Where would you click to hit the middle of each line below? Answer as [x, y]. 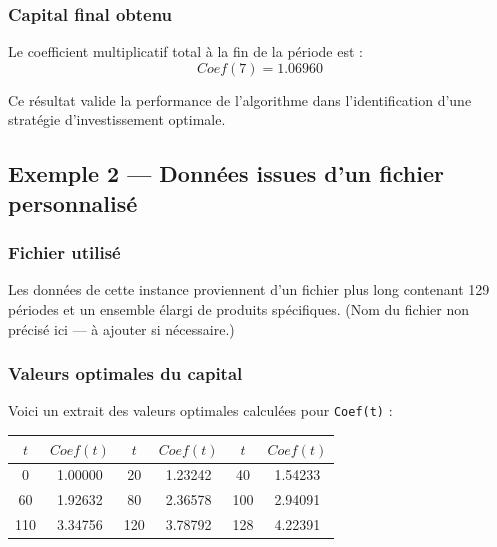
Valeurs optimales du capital [125, 373]
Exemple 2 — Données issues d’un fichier [226, 173]
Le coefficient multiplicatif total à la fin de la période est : [185, 51]
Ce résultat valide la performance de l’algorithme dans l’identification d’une [240, 99]
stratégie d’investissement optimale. [117, 119]
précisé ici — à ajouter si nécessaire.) [121, 328]
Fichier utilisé [64, 252]
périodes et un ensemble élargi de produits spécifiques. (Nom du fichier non [238, 308]
